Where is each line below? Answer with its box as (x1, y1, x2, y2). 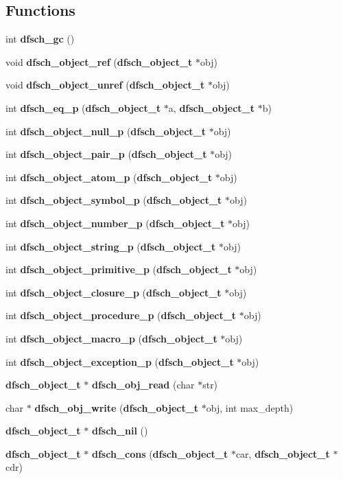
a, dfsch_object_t (168, 100, 255, 115)
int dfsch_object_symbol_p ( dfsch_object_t (5, 193, 222, 207)
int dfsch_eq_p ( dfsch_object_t (5, 100, 161, 115)
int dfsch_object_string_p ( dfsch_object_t (5, 239, 216, 253)
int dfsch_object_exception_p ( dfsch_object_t (5, 354, 234, 369)
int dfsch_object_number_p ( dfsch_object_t (5, 215, 225, 230)
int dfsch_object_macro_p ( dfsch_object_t (5, 331, 217, 345)
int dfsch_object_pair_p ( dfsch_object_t (5, 147, 207, 161)
